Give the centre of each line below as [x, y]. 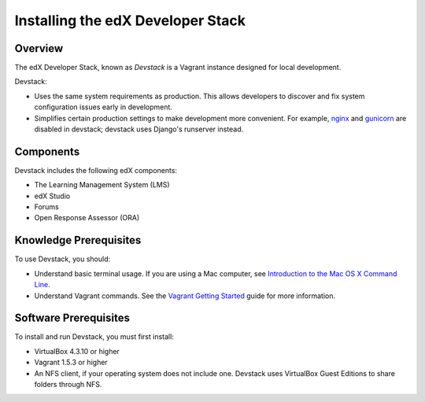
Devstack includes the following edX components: [96, 170]
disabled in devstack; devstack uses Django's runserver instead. [139, 129]
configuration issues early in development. [103, 107]
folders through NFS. [68, 385]
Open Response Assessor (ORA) [87, 218]
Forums [46, 207]
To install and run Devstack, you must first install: [94, 337]
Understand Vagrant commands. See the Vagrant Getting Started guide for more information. [185, 296]
